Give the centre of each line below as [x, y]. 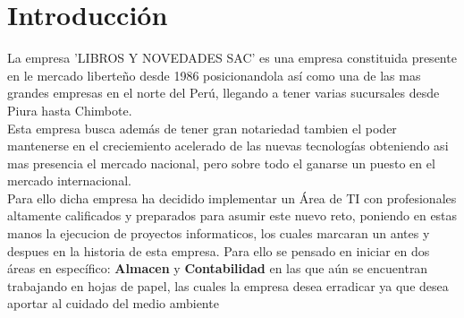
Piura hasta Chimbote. [70, 110]
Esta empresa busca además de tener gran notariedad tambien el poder [202, 128]
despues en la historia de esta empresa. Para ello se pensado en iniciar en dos [219, 250]
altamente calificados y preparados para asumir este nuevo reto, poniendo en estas [232, 215]
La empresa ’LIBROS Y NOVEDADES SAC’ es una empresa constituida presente [232, 58]
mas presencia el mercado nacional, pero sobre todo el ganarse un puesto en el [221, 163]
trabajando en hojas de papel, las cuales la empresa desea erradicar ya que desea [228, 285]
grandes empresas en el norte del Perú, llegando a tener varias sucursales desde [224, 93]
